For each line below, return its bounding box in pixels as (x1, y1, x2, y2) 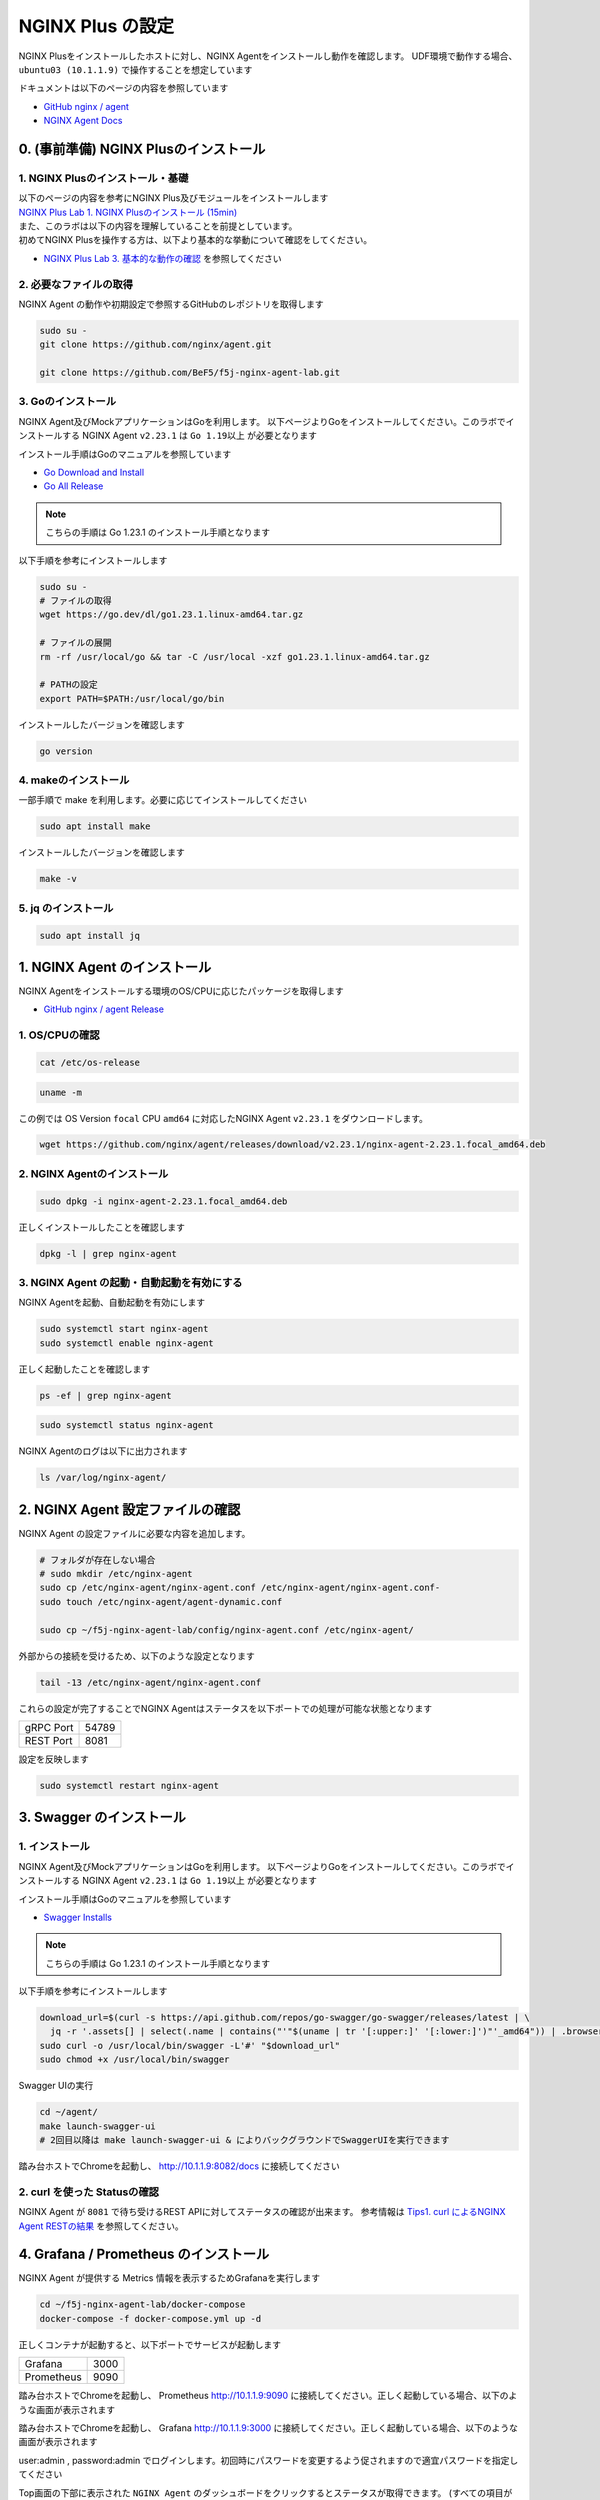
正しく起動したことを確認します (18, 1363, 150, 1375)
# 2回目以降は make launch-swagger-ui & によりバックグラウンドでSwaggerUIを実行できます (39, 2134, 450, 2145)
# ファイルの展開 (39, 637, 112, 649)
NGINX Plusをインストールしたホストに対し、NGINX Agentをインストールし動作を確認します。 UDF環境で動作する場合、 (18, 50, 518, 62)
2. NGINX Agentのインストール (18, 1166, 169, 1180)
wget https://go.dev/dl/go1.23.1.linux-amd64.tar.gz (39, 609, 304, 620)
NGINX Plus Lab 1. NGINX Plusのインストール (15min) (18, 206, 238, 218)
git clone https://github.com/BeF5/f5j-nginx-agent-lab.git (39, 367, 341, 379)
